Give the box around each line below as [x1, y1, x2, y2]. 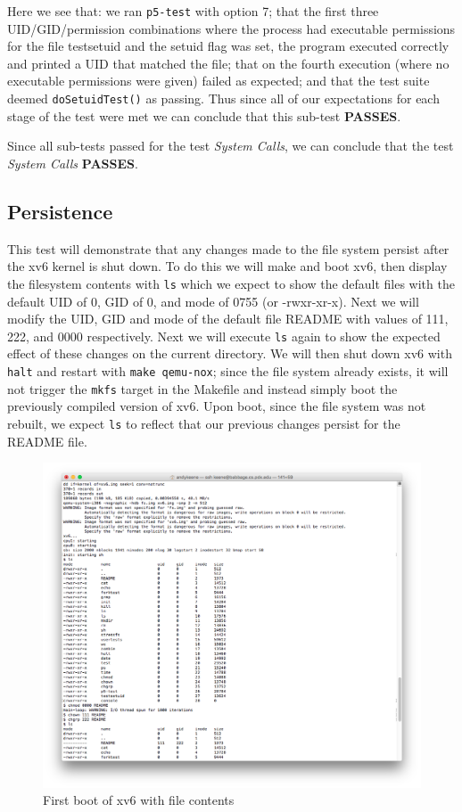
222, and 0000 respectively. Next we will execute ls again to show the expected [7, 326, 441, 345]
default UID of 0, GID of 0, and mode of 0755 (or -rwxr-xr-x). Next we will [7, 291, 419, 310]
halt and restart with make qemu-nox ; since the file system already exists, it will [7, 361, 449, 380]
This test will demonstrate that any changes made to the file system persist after [7, 239, 450, 258]
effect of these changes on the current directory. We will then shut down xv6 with [7, 344, 452, 363]
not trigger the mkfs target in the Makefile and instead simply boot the [7, 379, 398, 398]
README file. [7, 431, 87, 450]
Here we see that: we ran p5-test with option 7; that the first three [7, 2, 379, 20]
